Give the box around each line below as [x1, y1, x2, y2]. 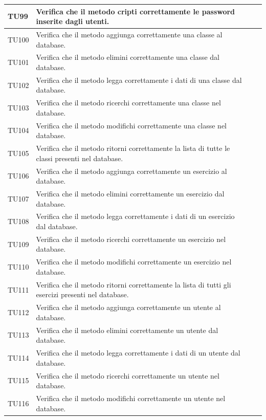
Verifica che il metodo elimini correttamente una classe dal [36, 52, 220, 62]
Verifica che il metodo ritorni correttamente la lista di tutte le [36, 143, 230, 153]
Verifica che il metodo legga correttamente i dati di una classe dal [36, 74, 242, 85]
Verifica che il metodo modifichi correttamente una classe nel [36, 120, 227, 130]
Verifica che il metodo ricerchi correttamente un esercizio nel [36, 233, 226, 244]
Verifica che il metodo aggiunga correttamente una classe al [36, 29, 223, 39]
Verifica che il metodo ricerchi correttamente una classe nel [36, 97, 221, 108]
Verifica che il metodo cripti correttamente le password [36, 6, 235, 16]
